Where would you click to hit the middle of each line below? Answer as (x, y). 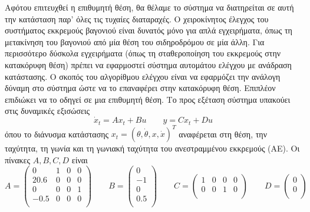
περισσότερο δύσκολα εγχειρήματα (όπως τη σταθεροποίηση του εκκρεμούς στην (143, 53)
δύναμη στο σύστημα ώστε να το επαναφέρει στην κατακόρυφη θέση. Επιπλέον (140, 88)
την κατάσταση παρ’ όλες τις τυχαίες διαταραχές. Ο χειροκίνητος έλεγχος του (137, 18)
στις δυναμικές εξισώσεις (47, 111)
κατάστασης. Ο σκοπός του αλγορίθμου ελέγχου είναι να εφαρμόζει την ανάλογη (143, 76)
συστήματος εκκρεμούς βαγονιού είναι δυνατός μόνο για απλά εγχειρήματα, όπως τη (149, 30)
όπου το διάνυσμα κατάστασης (57, 134)
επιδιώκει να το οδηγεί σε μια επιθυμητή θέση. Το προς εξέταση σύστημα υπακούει (148, 99)
